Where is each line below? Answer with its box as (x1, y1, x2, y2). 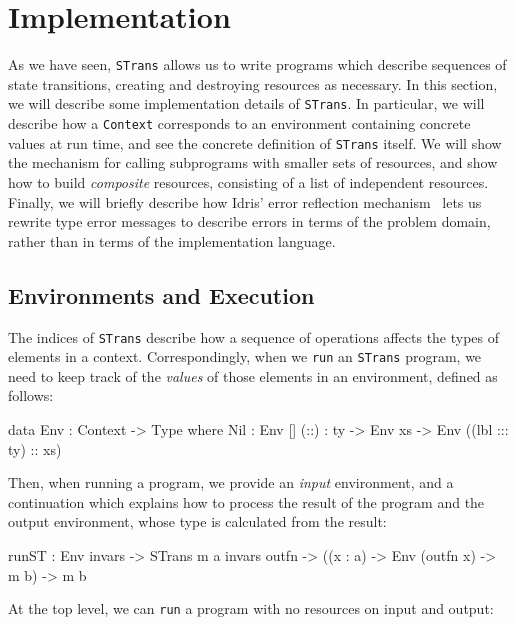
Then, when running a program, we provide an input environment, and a (8, 472, 454, 493)
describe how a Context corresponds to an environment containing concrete (8, 113, 471, 134)
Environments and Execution (8, 279, 315, 310)
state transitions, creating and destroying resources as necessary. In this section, (8, 73, 498, 94)
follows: (8, 385, 54, 406)
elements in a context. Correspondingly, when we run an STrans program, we (8, 346, 482, 367)
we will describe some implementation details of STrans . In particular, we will (8, 93, 485, 114)
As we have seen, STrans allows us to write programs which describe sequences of (8, 54, 507, 75)
